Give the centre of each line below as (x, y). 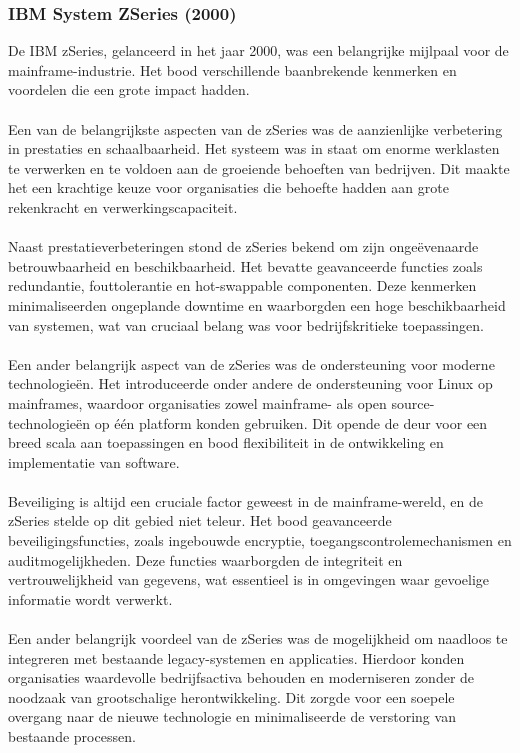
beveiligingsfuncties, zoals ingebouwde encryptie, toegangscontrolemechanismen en (260, 540)
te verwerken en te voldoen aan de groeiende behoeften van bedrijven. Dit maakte (259, 167)
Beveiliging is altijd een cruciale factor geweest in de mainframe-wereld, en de (245, 500)
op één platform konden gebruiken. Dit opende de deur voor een (291, 422)
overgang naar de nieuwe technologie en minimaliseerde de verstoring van (232, 716)
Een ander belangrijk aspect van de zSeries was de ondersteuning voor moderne (251, 363)
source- (413, 402)
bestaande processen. (72, 736)
